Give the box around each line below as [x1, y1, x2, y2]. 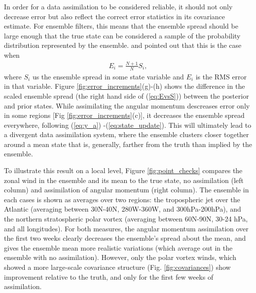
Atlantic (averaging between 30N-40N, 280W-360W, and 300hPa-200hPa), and [4, 204, 241, 214]
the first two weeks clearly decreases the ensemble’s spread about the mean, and [4, 233, 246, 243]
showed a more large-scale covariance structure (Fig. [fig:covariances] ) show [4, 262, 231, 272]
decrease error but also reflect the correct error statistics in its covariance [4, 11, 225, 21]
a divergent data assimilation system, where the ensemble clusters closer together [4, 129, 249, 140]
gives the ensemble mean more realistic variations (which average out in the [4, 242, 233, 253]
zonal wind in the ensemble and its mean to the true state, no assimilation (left [4, 175, 244, 185]
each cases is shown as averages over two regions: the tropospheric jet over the [4, 194, 240, 204]
